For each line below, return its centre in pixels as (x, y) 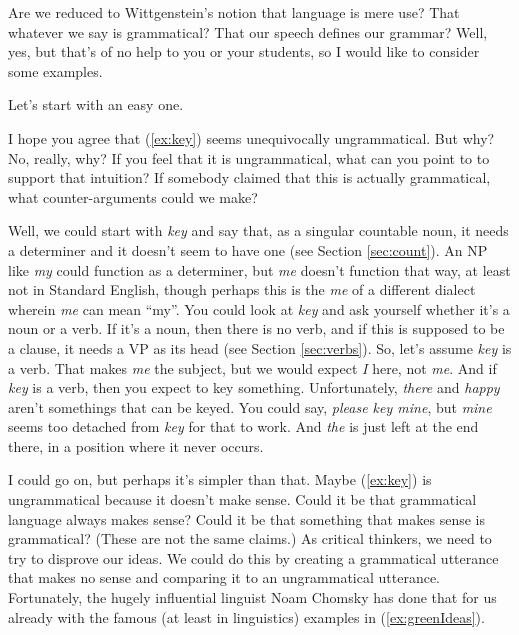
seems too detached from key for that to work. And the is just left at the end (243, 426)
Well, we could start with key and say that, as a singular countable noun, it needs (258, 230)
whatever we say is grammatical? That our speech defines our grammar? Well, (248, 31)
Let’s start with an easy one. (96, 104)
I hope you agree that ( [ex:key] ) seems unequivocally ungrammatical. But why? (251, 137)
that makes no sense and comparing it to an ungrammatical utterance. (224, 577)
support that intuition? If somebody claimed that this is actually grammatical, (249, 177)
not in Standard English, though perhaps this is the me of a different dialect (242, 289)
